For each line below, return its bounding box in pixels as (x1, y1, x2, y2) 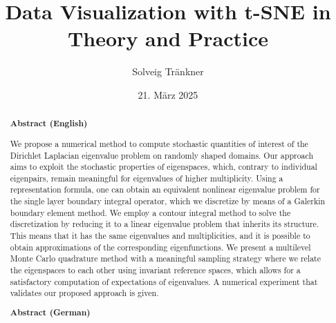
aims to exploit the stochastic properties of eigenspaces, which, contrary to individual (10, 161, 317, 173)
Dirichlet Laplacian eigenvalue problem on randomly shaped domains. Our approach (10, 149, 314, 161)
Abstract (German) (10, 306, 91, 318)
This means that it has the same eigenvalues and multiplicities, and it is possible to (10, 230, 310, 242)
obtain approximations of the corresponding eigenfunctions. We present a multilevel (10, 241, 311, 253)
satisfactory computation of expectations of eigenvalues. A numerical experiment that (10, 275, 318, 287)
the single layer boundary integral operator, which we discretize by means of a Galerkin (10, 195, 326, 207)
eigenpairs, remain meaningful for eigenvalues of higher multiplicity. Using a (10, 172, 283, 184)
